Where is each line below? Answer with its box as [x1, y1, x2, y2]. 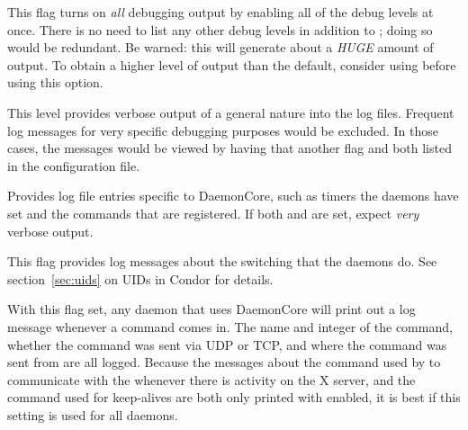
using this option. [7, 73, 103, 92]
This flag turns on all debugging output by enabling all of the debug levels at [7, 3, 434, 21]
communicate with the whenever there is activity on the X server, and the [7, 370, 416, 389]
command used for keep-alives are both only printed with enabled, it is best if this [7, 388, 461, 407]
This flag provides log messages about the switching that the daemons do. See [7, 252, 437, 271]
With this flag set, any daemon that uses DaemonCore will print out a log [7, 300, 416, 318]
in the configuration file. [7, 156, 140, 175]
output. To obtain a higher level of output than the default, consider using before [7, 55, 456, 74]
